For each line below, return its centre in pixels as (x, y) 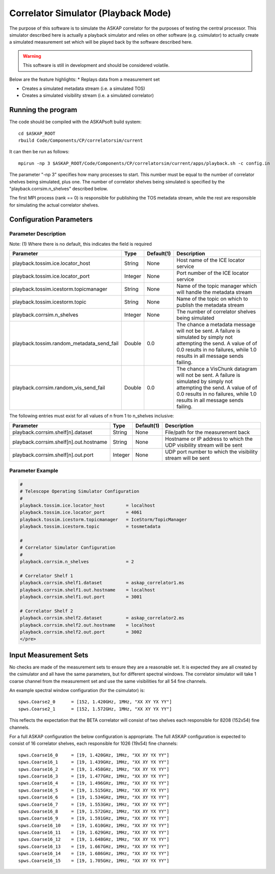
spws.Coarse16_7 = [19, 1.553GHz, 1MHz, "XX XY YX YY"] (94, 804)
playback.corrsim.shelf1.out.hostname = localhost (87, 590)
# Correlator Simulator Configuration (68, 548)
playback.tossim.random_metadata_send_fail (66, 343)
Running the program (43, 110)
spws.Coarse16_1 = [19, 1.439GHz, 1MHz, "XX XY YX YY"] (94, 762)
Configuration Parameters (51, 219)
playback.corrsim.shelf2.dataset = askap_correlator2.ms (102, 618)
